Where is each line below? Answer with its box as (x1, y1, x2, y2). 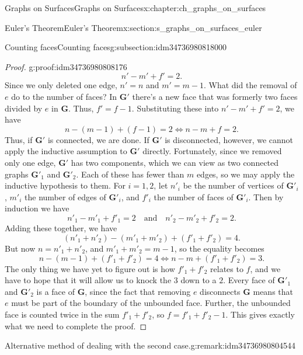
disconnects (200, 285, 241, 297)
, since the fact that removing (85, 285, 191, 297)
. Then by (248, 190, 284, 203)
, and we (250, 262, 281, 274)
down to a (180, 274, 217, 286)
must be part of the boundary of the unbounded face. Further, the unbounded (11, 297, 291, 309)
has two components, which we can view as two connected (71, 156, 279, 168)
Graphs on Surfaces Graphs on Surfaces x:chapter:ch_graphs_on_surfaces (5, 2, 266, 13)
